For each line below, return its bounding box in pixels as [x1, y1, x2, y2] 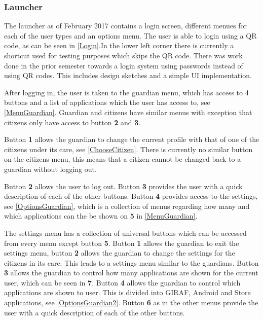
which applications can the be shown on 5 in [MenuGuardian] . [4, 210, 198, 221]
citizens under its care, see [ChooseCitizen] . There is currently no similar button [4, 144, 253, 154]
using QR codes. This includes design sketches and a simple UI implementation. [4, 70, 252, 81]
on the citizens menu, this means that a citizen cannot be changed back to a [4, 154, 241, 164]
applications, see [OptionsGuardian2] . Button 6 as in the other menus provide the [4, 297, 258, 308]
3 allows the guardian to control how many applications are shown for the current [4, 267, 258, 278]
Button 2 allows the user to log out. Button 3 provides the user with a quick [4, 181, 243, 191]
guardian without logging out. [4, 163, 97, 174]
